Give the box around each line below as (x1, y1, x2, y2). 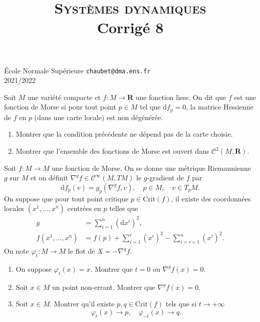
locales (4, 203, 25, 213)
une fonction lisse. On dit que (135, 91, 226, 102)
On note (4, 246, 29, 256)
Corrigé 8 (97, 17, 164, 38)
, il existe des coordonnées (171, 193, 251, 203)
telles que (109, 203, 138, 213)
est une (234, 91, 256, 102)
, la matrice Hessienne (186, 101, 253, 112)
